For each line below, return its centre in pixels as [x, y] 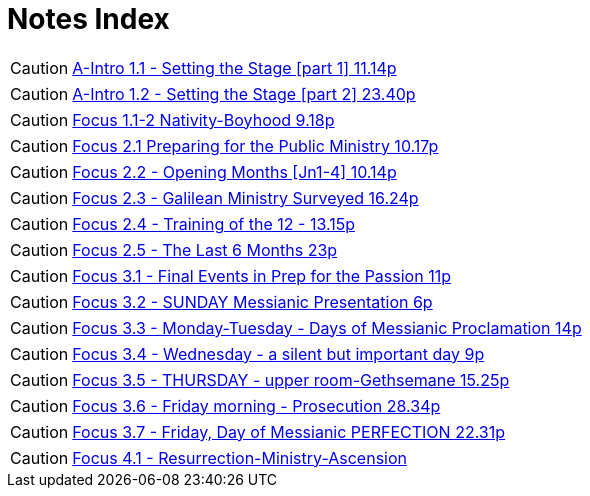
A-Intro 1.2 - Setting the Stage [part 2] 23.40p [244, 93]
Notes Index [88, 19]
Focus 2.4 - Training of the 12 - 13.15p [213, 223]
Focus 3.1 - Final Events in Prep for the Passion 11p [261, 275]
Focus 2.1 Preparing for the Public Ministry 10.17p [255, 145]
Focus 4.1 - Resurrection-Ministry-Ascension [240, 457]
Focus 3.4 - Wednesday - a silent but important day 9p [278, 353]
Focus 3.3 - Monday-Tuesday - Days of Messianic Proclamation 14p [327, 327]
